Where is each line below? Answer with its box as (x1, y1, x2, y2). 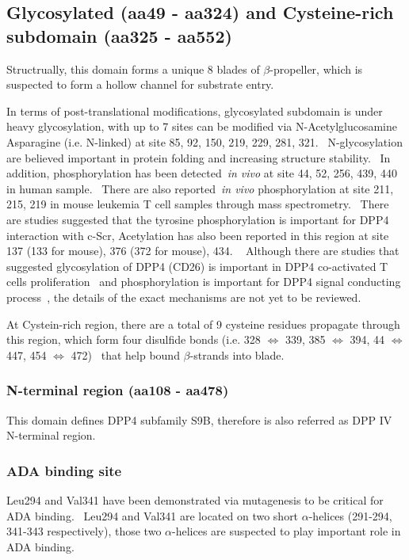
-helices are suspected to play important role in (172, 523, 401, 539)
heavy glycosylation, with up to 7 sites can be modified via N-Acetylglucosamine (6, 118, 398, 135)
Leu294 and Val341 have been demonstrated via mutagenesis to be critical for (6, 491, 384, 508)
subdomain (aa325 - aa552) (6, 23, 232, 48)
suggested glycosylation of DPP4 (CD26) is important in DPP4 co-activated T (6, 257, 388, 274)
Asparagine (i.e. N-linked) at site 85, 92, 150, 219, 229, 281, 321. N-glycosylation (6, 133, 403, 150)
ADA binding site (6, 460, 122, 480)
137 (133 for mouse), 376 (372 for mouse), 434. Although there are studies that (6, 242, 399, 259)
